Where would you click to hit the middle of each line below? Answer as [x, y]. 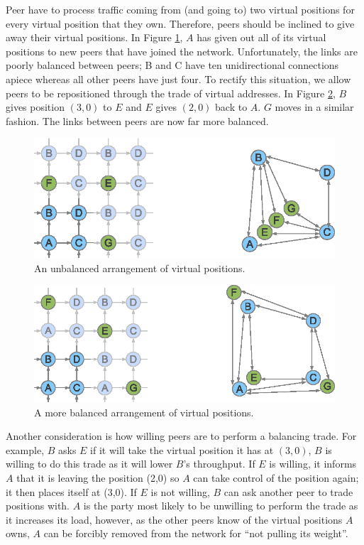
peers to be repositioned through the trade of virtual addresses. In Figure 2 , [171, 93]
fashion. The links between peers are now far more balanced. [137, 120]
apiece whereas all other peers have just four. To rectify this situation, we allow [178, 79]
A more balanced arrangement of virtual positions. [144, 412]
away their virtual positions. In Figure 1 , [94, 37]
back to [231, 107]
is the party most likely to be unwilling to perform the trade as [221, 506]
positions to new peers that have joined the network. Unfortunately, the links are [182, 51]
